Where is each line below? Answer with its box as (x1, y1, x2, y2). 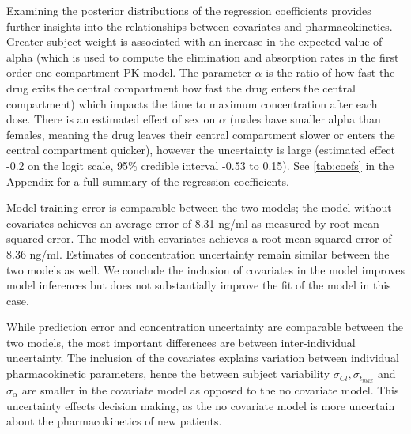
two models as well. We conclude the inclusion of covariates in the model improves (6, 261, 405, 277)
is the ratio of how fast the (266, 64, 395, 81)
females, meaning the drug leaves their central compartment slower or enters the (6, 126, 395, 142)
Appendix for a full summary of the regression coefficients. (6, 172, 289, 189)
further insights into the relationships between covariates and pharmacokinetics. (6, 17, 393, 34)
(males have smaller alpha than (229, 111, 381, 127)
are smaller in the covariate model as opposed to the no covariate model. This (21, 381, 399, 398)
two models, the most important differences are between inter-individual (6, 334, 356, 350)
